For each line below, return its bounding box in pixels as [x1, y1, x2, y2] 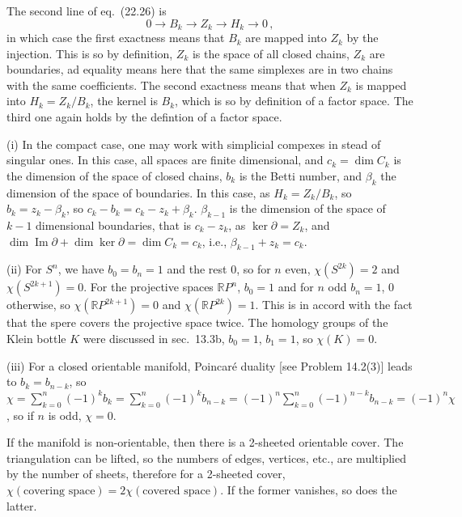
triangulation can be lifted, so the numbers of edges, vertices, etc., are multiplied [6, 449, 406, 466]
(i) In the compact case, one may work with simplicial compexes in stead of [6, 135, 381, 152]
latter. [6, 497, 37, 514]
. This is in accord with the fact [255, 296, 413, 313]
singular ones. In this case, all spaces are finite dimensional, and [6, 151, 324, 168]
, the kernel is [90, 92, 158, 109]
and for [278, 278, 314, 295]
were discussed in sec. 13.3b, [83, 329, 225, 346]
